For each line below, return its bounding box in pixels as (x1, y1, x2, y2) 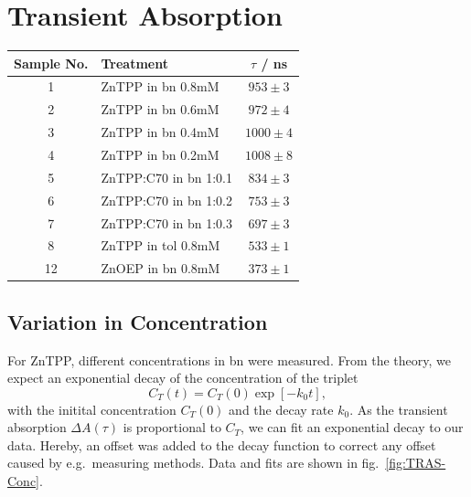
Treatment (101, 53, 168, 72)
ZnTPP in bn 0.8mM (101, 77, 219, 96)
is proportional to (123, 418, 221, 437)
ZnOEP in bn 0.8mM (101, 259, 220, 278)
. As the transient (349, 399, 448, 418)
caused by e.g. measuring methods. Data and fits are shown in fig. (7, 453, 380, 472)
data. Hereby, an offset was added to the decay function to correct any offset (7, 435, 436, 454)
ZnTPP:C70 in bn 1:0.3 (101, 213, 232, 232)
